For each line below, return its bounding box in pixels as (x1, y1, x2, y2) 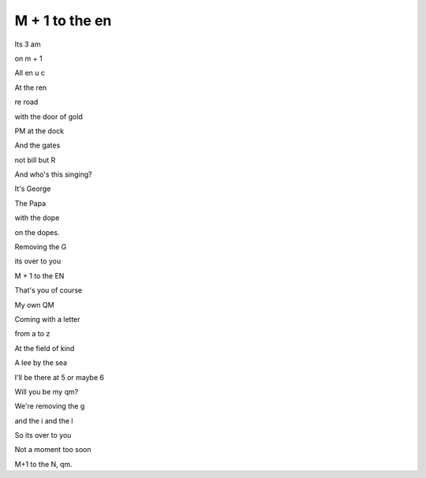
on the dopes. (14, 227, 60, 237)
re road (14, 97, 39, 106)
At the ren (14, 83, 47, 92)
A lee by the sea (14, 358, 67, 368)
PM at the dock (14, 126, 65, 136)
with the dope (14, 213, 60, 222)
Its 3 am (14, 39, 41, 49)
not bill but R (14, 155, 56, 165)
